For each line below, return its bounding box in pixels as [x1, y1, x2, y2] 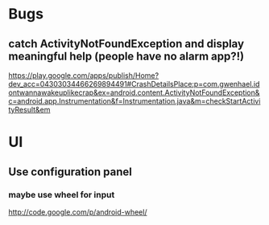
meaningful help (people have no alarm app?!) [8, 49, 244, 63]
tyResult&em [8, 105, 51, 114]
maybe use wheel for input [8, 189, 115, 200]
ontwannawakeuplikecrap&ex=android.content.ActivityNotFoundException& [8, 88, 260, 97]
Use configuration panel [8, 165, 133, 178]
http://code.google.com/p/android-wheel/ [8, 207, 147, 217]
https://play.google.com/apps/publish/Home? [8, 71, 159, 80]
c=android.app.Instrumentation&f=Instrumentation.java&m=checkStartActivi [8, 96, 261, 105]
